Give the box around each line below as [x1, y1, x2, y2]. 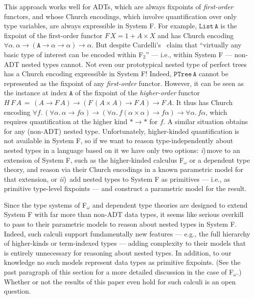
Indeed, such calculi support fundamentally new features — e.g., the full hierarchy [4, 228, 251, 238]
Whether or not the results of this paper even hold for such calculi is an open [4, 276, 236, 286]
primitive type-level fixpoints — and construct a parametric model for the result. [4, 183, 247, 193]
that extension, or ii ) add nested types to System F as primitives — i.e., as [4, 173, 231, 184]
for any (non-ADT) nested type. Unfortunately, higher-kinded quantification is [4, 126, 239, 136]
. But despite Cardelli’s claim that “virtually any [92, 40, 242, 50]
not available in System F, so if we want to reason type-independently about [4, 135, 233, 146]
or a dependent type [189, 154, 250, 165]
